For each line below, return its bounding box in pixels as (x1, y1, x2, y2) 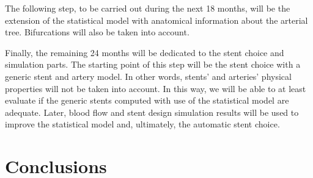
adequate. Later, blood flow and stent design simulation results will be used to (5, 105, 299, 118)
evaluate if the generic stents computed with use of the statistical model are (5, 94, 289, 107)
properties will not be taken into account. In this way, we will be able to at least (5, 82, 306, 94)
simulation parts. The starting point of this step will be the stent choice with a (5, 58, 301, 71)
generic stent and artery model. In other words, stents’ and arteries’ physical (5, 69, 292, 82)
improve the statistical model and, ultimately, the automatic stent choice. (5, 118, 280, 130)
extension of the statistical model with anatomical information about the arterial (5, 13, 308, 26)
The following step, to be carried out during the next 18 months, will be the (5, 2, 290, 14)
